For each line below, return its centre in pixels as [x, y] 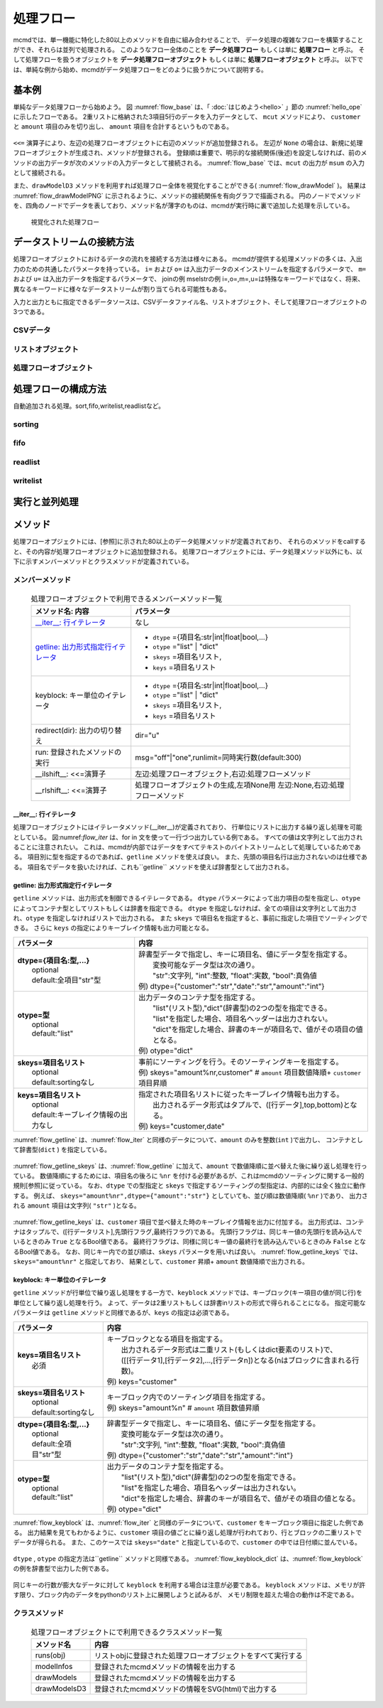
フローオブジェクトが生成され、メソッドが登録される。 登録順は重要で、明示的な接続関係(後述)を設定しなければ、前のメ [190, 153]
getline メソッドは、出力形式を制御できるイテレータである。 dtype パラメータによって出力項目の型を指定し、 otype [187, 898]
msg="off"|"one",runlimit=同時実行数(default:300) [218, 758]
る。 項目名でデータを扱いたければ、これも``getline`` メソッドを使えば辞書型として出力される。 [153, 866]
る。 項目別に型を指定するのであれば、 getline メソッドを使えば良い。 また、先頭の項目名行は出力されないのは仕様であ [190, 857]
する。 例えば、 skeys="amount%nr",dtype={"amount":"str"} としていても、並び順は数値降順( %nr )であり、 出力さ [190, 1196]
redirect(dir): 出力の [68, 731]
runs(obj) [50, 1655]
